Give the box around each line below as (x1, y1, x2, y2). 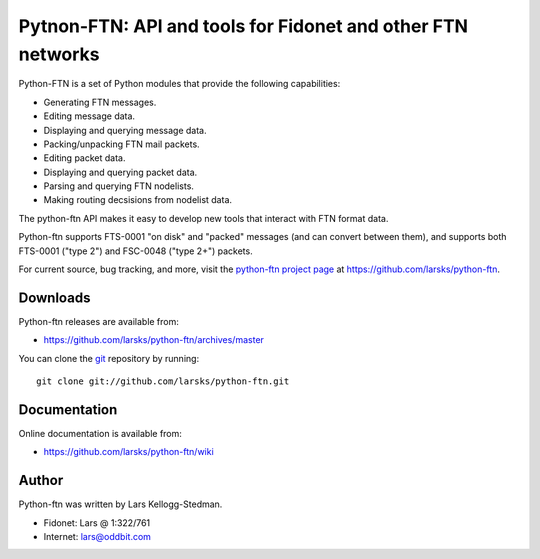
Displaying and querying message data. (43, 124, 207, 136)
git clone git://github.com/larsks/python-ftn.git (36, 376, 290, 387)
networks (18, 43, 100, 65)
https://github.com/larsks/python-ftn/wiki (43, 446, 214, 458)
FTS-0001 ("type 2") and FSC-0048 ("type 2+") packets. (18, 245, 254, 257)
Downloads (18, 289, 91, 306)
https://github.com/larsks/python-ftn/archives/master (43, 334, 265, 346)
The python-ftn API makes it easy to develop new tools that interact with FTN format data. (18, 212, 389, 224)
